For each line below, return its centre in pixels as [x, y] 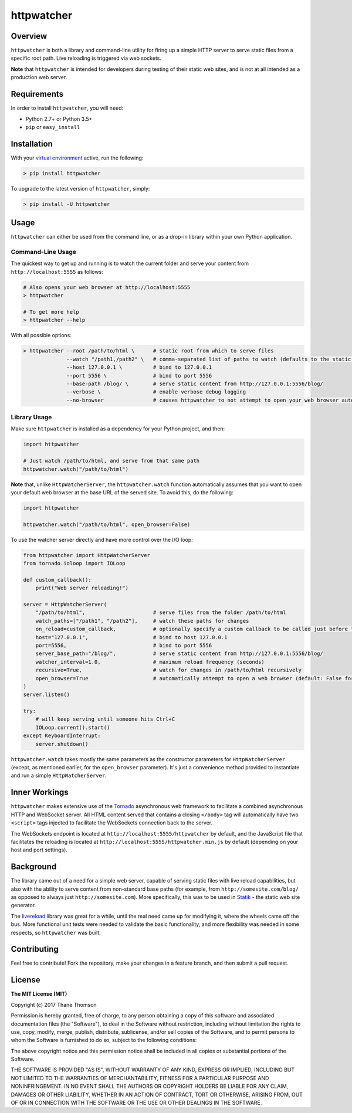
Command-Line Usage [43, 252]
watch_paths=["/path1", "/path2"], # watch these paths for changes [142, 621]
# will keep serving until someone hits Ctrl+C [105, 719]
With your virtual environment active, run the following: [77, 158]
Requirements [37, 94]
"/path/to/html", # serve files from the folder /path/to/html [161, 613]
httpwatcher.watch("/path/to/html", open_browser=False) [107, 524]
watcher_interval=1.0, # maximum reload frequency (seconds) [150, 662]
